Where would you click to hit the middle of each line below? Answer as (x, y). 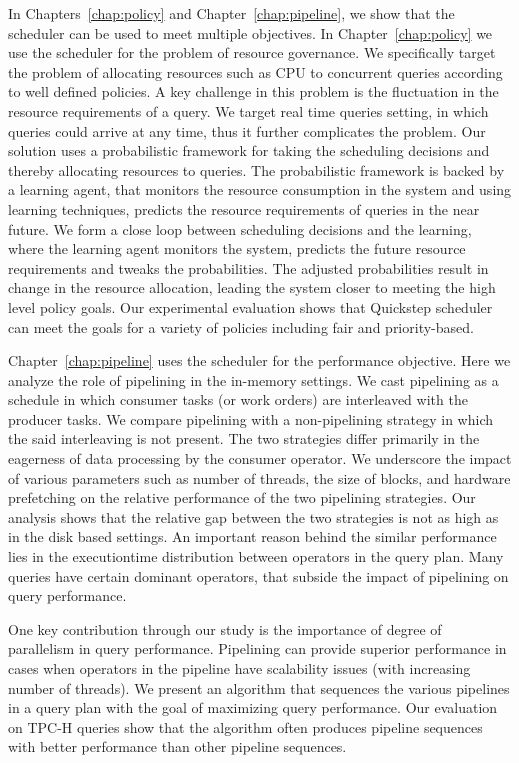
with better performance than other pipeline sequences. (177, 746)
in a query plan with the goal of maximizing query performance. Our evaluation (253, 707)
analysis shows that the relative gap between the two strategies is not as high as (253, 516)
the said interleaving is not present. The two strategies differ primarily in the (244, 438)
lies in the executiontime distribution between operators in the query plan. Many (256, 556)
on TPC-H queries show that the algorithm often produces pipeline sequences (245, 726)
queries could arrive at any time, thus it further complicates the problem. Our (247, 130)
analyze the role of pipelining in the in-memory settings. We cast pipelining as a (253, 379)
